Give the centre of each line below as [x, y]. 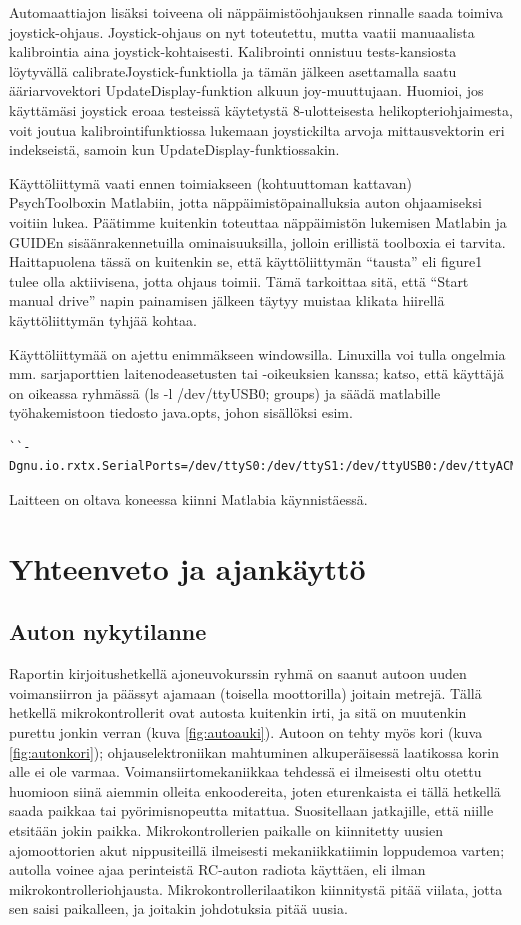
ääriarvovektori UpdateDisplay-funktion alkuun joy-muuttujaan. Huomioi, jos [246, 90]
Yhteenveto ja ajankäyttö [187, 567]
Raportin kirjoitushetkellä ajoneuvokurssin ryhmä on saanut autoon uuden [238, 673]
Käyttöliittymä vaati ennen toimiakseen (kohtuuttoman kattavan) [210, 182]
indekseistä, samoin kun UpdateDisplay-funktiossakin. [174, 149]
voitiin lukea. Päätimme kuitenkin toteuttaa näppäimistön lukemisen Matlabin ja [258, 221]
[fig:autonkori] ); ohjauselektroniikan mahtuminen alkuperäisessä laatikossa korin [254, 751]
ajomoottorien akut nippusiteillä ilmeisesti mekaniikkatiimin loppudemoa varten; [257, 849]
